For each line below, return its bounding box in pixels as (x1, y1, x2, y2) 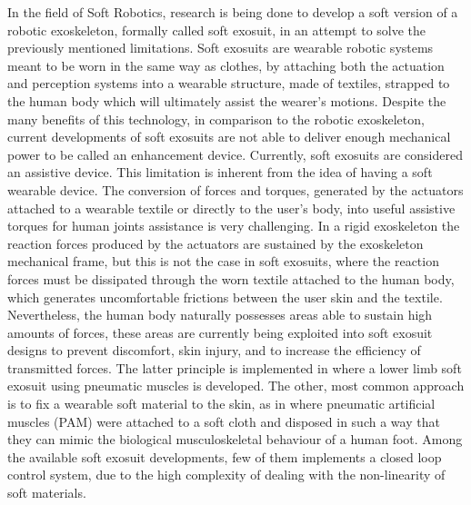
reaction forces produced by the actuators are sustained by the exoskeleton (7, 233, 424, 252)
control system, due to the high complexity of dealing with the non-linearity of (7, 465, 446, 484)
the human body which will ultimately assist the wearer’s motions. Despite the (7, 91, 446, 110)
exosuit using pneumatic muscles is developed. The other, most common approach (7, 376, 465, 395)
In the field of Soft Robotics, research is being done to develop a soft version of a (7, 3, 458, 21)
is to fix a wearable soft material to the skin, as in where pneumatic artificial (7, 394, 436, 413)
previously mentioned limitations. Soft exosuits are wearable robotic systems (7, 38, 434, 57)
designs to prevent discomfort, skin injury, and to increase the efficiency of (7, 341, 421, 360)
